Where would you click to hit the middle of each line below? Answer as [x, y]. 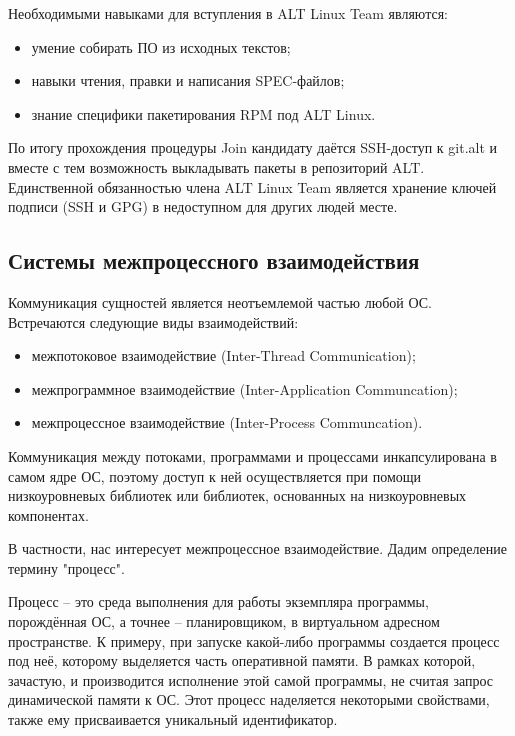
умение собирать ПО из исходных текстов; [161, 46]
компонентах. [48, 514]
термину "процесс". [66, 567]
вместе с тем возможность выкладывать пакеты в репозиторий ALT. [216, 166]
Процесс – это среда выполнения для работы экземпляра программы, [218, 601]
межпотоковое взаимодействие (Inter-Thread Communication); [223, 355]
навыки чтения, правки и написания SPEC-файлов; [188, 80]
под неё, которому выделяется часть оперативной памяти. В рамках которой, [242, 660]
